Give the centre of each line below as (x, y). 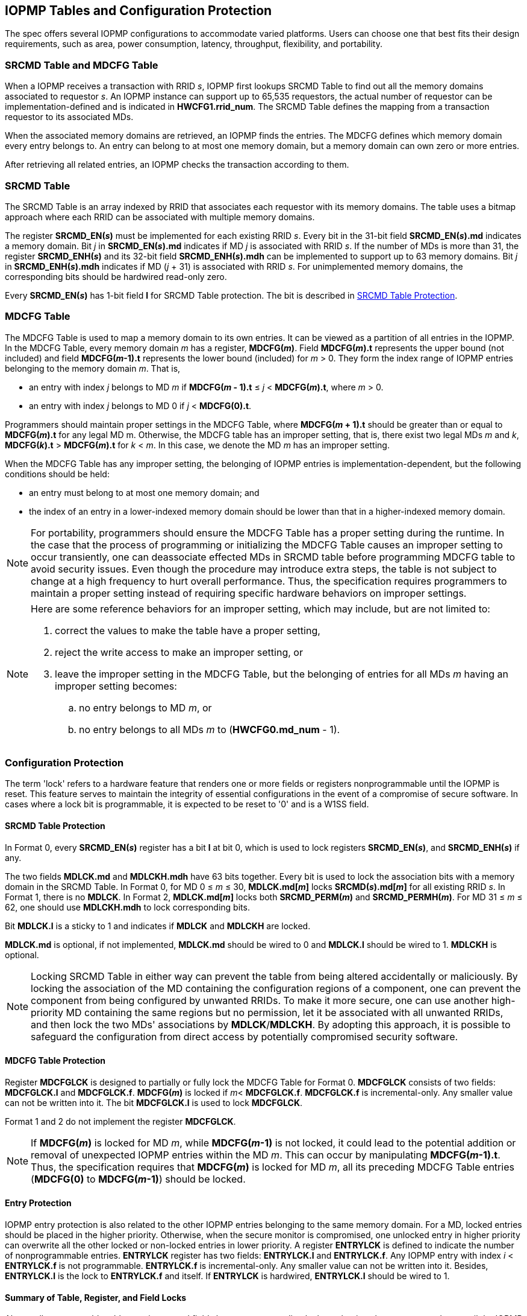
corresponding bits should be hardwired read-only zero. (116, 276)
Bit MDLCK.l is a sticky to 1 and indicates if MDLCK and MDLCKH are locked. (158, 926)
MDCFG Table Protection (55, 1061)
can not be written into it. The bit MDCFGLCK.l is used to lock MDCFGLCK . (154, 1102)
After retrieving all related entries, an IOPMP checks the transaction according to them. (177, 165)
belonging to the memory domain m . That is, (93, 368)
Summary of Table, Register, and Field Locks (96, 1297)
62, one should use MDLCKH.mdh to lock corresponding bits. (127, 907)
